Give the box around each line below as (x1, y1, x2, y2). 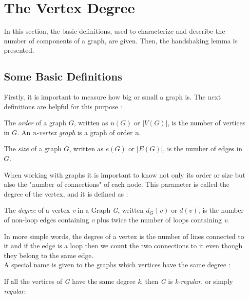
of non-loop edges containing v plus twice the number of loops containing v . (4, 215, 229, 225)
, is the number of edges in (163, 143, 242, 154)
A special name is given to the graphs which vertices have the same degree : (4, 259, 230, 270)
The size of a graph (4, 143, 62, 154)
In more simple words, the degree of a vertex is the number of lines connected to (4, 231, 244, 241)
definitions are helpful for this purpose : (4, 101, 122, 111)
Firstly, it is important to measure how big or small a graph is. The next (4, 92, 221, 102)
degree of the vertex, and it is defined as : (4, 188, 128, 199)
